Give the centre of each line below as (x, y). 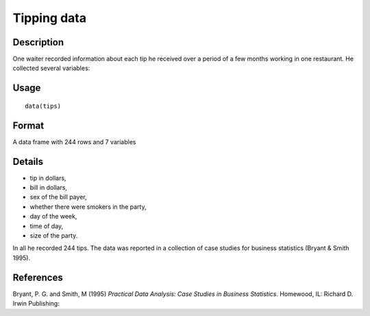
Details (28, 161)
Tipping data (50, 18)
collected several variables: (51, 68)
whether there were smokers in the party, (88, 207)
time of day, (47, 226)
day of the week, (53, 216)
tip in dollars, (48, 178)
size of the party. (54, 236)
